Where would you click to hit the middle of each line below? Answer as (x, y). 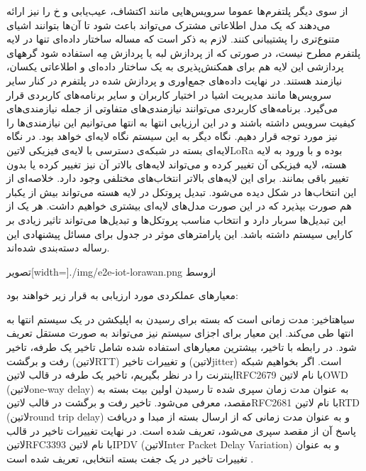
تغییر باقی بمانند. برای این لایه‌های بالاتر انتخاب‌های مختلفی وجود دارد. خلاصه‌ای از (178, 178)
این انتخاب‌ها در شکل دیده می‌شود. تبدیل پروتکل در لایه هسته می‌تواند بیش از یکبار (182, 191)
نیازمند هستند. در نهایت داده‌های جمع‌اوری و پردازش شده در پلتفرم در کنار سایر (174, 80)
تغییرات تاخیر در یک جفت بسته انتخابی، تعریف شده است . (130, 458)
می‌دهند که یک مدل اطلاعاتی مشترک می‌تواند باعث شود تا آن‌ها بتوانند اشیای (168, 25)
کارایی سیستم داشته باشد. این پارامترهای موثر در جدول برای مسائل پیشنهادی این (179, 233)
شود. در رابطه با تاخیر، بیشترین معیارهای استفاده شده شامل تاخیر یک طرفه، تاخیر (182, 347)
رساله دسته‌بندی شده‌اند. (58, 248)
